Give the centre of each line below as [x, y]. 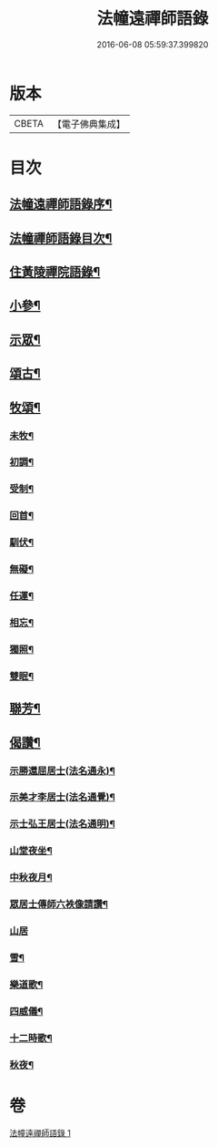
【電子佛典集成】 [89, 124]
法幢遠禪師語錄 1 [40, 1132]
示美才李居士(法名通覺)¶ [62, 797]
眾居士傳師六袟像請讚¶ [59, 904]
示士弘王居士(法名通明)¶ [62, 824]
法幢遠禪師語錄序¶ [61, 205]
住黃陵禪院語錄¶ [55, 272]
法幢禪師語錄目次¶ [61, 238]
